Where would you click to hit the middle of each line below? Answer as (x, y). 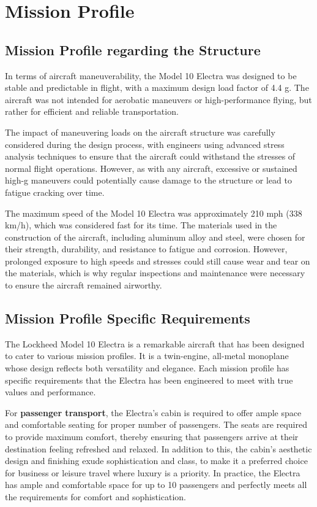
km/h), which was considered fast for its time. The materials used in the (141, 225)
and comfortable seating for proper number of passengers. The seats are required (156, 424)
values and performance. (50, 392)
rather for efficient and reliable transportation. (92, 111)
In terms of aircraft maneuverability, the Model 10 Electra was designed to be (151, 75)
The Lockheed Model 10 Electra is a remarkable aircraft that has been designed (155, 343)
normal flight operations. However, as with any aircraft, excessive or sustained (151, 168)
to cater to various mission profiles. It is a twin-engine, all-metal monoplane (147, 356)
